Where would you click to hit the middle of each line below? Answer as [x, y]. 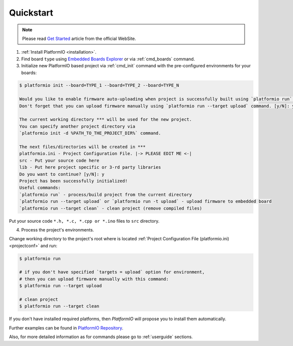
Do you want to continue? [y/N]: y [62, 174]
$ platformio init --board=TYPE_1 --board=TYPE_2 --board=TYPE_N [99, 86]
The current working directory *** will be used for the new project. [106, 120]
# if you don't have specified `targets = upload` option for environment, [112, 272]
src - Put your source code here [59, 160]
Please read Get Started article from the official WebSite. [79, 38]
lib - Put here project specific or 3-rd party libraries [90, 167]
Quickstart [31, 13]
